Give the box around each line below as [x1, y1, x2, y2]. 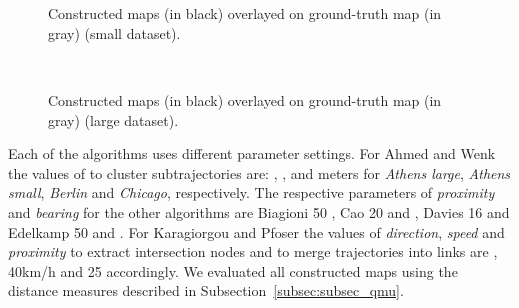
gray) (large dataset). [48, 109, 179, 130]
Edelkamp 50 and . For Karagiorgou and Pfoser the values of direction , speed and [8, 221, 505, 242]
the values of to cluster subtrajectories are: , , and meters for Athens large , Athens [8, 162, 511, 183]
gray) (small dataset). [48, 22, 181, 43]
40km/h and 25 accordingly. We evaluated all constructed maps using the [8, 260, 458, 281]
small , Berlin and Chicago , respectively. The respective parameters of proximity [8, 182, 495, 203]
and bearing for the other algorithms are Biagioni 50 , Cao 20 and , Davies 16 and [8, 201, 510, 222]
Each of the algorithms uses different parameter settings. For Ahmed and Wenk [8, 143, 496, 164]
